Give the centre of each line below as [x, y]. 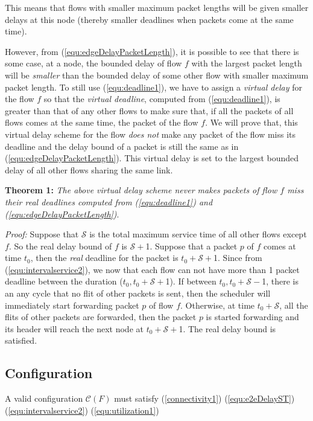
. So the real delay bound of [60, 246]
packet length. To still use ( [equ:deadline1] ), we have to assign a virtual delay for [153, 87]
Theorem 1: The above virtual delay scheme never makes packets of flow [141, 190]
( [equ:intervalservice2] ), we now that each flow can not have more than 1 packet [152, 269]
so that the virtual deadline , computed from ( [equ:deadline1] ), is [162, 99]
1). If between [191, 281]
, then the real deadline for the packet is [104, 258]
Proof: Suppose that [42, 234]
